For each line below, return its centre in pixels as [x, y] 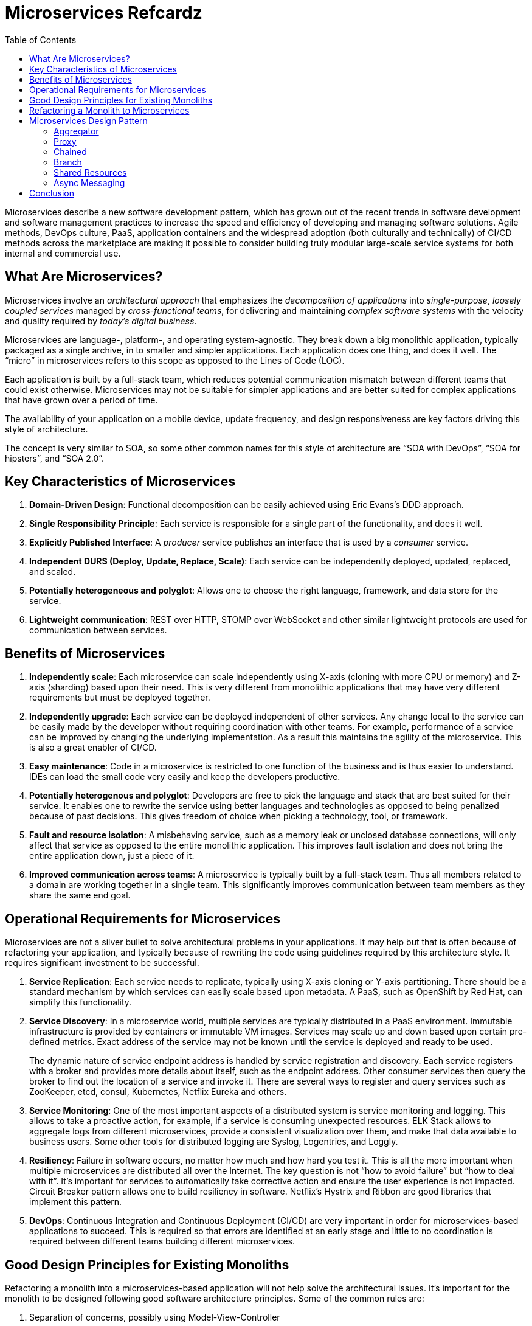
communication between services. [98, 630]
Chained [70, 151]
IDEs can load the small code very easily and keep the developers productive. [185, 777]
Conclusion [52, 193]
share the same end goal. [80, 895]
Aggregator [76, 131]
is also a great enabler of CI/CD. [93, 748]
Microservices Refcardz [104, 13]
